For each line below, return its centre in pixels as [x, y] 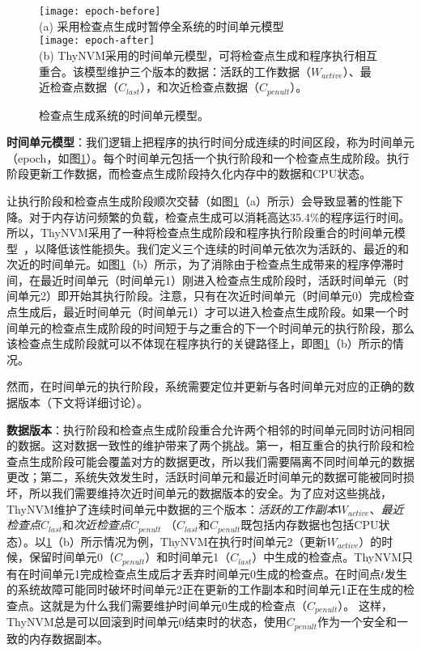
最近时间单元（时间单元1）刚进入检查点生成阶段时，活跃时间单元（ [219, 279]
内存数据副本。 [68, 638]
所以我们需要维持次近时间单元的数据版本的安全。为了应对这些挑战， [210, 493]
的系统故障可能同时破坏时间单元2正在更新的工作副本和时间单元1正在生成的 [205, 589]
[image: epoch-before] [100, 11]
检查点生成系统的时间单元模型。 [124, 114]
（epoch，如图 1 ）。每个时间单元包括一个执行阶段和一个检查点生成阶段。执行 [208, 157]
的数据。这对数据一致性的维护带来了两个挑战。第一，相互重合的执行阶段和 [205, 445]
